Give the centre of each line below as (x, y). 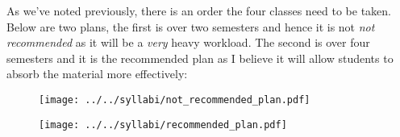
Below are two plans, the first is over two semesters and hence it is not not (191, 26)
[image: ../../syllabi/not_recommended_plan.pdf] (175, 100)
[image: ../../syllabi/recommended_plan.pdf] (163, 125)
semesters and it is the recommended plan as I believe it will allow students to (200, 58)
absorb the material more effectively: (97, 74)
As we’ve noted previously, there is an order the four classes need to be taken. (199, 10)
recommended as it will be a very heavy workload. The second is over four (188, 42)
